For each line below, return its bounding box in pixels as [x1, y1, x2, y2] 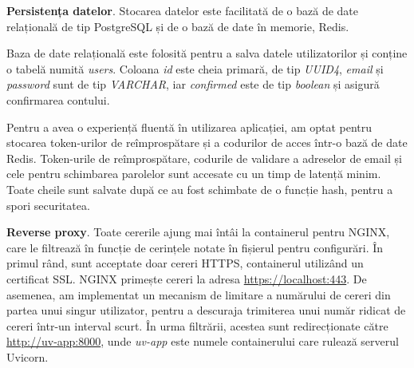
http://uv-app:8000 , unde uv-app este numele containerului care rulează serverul [6, 333, 399, 350]
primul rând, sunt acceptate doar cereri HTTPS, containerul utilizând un [6, 255, 364, 271]
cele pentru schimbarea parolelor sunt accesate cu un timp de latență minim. [6, 165, 381, 182]
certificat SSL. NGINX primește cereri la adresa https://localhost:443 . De [6, 270, 367, 287]
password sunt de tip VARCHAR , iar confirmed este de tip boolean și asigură [6, 76, 380, 93]
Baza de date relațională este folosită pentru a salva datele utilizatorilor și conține [6, 45, 408, 61]
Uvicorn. [6, 348, 49, 365]
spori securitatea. [6, 196, 90, 213]
